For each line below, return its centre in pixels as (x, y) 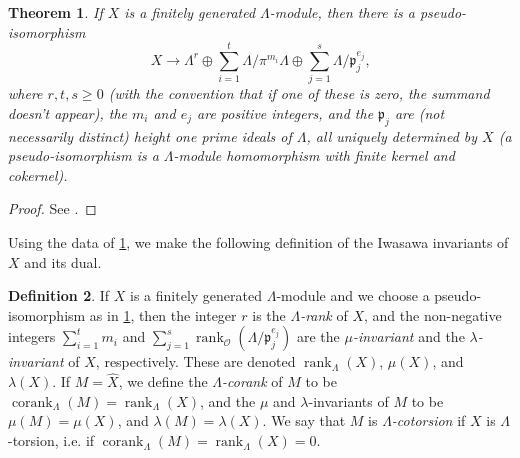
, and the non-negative (433, 314)
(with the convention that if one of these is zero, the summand (299, 93)
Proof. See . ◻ (52, 208)
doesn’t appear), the (67, 112)
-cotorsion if (428, 420)
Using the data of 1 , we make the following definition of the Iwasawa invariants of (258, 242)
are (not (419, 112)
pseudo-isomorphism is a (83, 155)
